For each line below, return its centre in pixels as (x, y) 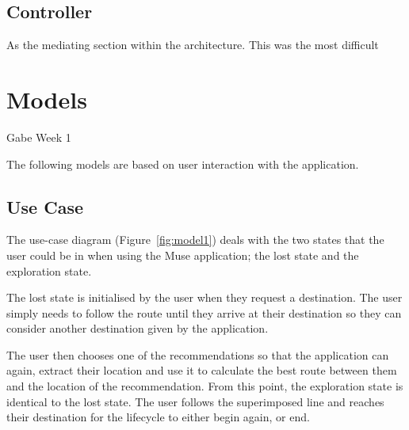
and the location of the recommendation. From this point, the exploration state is (205, 386)
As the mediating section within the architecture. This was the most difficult (193, 45)
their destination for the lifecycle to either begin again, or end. (158, 417)
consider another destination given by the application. (138, 328)
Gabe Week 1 (39, 137)
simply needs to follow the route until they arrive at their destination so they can (204, 312)
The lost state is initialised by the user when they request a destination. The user (204, 297)
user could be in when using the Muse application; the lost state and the (183, 255)
